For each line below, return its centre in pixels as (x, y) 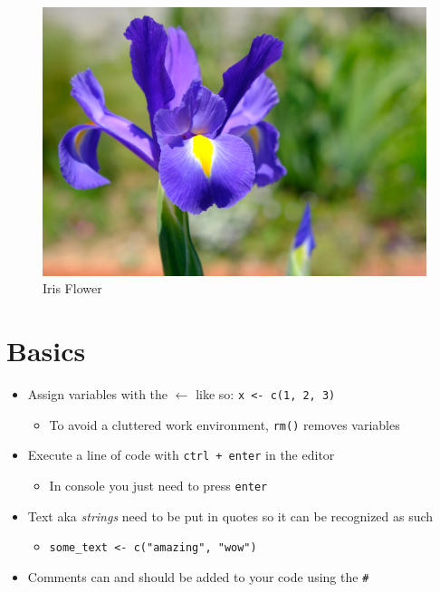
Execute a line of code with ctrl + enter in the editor (181, 455)
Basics (46, 351)
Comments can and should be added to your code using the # (198, 576)
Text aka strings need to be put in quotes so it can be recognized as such (230, 516)
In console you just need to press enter (158, 486)
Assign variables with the (98, 394)
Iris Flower (72, 288)
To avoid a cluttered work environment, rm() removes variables (225, 424)
